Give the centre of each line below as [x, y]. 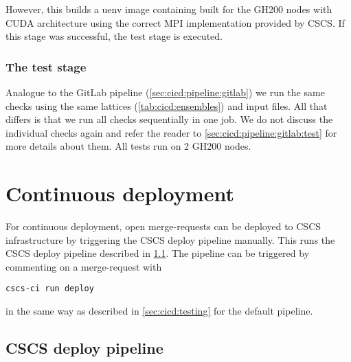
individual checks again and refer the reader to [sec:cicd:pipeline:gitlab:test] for [171, 132]
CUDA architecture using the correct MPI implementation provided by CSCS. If [175, 22]
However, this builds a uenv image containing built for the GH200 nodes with [169, 9]
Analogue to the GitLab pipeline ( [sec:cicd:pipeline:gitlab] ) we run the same [165, 92]
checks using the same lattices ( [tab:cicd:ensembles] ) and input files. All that [167, 105]
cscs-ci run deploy [50, 289]
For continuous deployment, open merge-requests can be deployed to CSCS [163, 226]
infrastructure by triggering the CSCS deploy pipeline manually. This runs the [170, 239]
